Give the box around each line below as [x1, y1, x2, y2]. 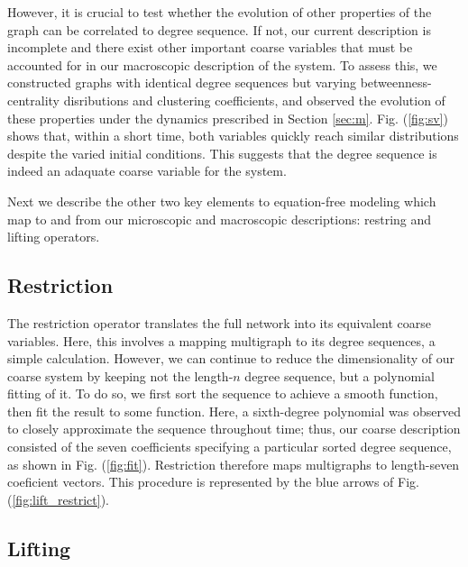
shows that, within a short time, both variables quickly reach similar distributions [7, 126, 459, 145]
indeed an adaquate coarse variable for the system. [7, 161, 287, 180]
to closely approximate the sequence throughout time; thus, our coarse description [7, 419, 461, 438]
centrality [7, 90, 60, 109]
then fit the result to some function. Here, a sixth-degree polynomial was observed [7, 401, 461, 420]
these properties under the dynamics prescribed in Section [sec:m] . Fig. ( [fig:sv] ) [7, 108, 448, 127]
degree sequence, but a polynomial [244, 366, 435, 385]
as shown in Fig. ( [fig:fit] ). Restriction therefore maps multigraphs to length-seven [7, 454, 460, 473]
